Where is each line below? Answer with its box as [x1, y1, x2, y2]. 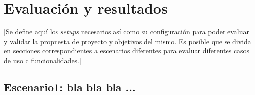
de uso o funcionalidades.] [4, 55, 81, 65]
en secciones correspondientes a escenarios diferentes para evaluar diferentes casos [4, 46, 250, 56]
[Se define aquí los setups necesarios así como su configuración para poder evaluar [4, 26, 250, 37]
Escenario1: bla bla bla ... [4, 79, 136, 94]
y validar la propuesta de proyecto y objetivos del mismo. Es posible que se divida [4, 36, 251, 46]
